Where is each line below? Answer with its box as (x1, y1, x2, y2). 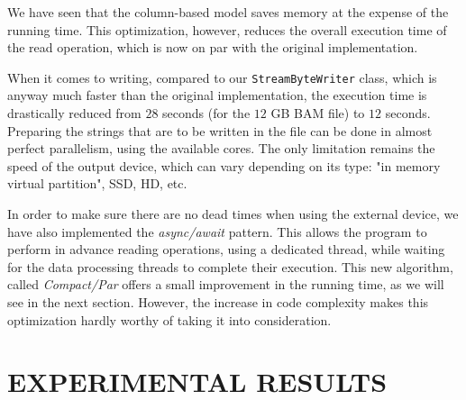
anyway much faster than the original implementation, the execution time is (7, 86, 427, 105)
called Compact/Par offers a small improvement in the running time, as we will (7, 275, 444, 294)
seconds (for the (162, 104, 251, 123)
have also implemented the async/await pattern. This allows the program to (7, 222, 427, 241)
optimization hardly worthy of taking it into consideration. (7, 310, 332, 329)
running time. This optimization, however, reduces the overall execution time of (7, 20, 447, 39)
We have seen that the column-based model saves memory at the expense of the (7, 3, 449, 21)
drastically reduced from (7, 104, 142, 123)
